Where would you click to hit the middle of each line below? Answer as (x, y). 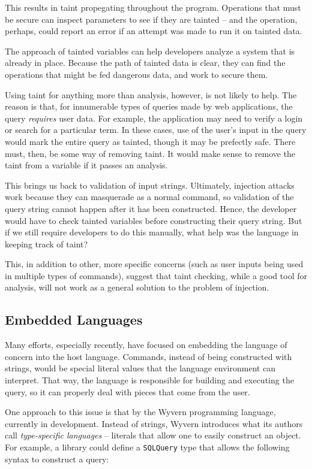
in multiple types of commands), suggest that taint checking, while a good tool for (156, 275)
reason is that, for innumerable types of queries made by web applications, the (149, 106)
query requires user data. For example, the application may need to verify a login (154, 118)
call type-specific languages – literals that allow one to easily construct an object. (153, 435)
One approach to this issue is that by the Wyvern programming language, (140, 412)
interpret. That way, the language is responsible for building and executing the (149, 380)
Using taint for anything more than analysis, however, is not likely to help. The (151, 94)
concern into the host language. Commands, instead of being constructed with (148, 356)
